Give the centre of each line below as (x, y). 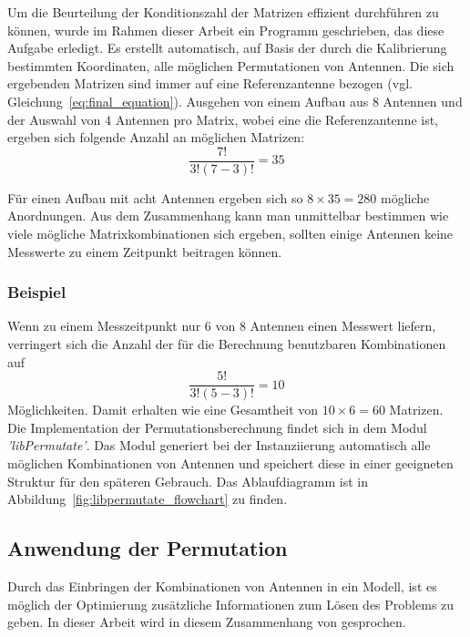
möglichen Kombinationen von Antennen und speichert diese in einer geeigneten (230, 463)
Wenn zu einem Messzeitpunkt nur (104, 326)
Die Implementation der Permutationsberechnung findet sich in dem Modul (217, 427)
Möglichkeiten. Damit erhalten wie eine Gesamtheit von (163, 410)
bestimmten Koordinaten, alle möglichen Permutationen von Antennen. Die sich (231, 65)
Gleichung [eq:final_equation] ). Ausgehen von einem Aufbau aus (188, 101)
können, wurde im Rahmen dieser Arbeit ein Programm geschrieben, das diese (226, 30)
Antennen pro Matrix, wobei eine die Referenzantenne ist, (277, 119)
